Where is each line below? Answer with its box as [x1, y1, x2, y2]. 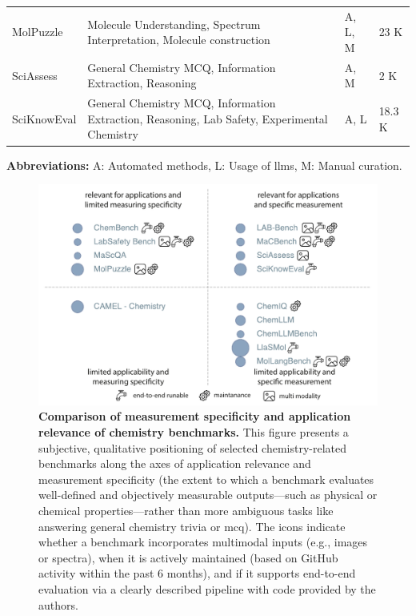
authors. [38, 596, 78, 613]
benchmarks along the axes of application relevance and [38, 455, 311, 472]
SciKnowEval [12, 110, 77, 127]
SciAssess [12, 66, 58, 83]
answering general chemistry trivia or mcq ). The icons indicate [38, 517, 346, 534]
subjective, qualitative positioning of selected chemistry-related [38, 439, 346, 456]
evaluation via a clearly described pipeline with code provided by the [38, 580, 376, 597]
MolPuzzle [12, 23, 63, 40]
